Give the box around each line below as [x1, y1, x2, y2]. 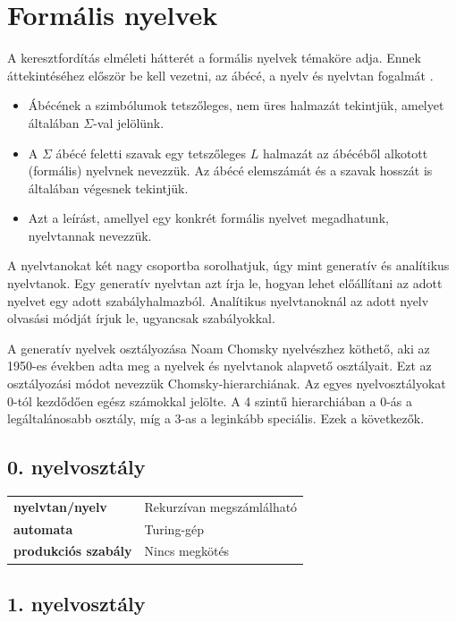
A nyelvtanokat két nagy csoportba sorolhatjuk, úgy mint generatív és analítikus [7, 256, 450, 275]
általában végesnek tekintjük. [28, 178, 189, 197]
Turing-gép [144, 519, 205, 538]
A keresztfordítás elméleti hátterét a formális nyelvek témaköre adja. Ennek [7, 48, 421, 67]
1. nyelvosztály [7, 589, 146, 617]
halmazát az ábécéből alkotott [262, 143, 428, 162]
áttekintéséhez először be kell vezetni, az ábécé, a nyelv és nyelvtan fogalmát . [7, 65, 434, 84]
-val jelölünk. [93, 113, 165, 132]
